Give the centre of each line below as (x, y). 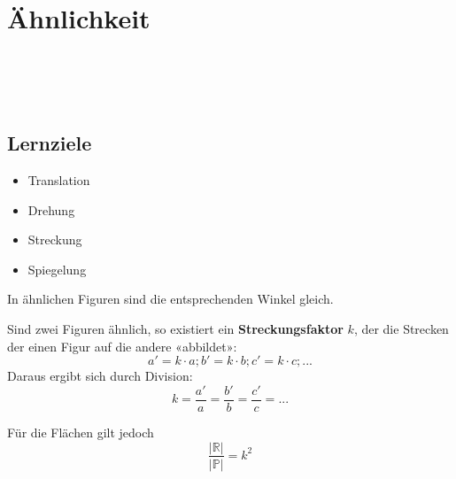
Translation (59, 180)
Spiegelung (57, 269)
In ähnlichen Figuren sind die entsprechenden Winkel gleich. (170, 299)
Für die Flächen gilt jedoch (81, 432)
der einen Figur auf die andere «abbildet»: (122, 346)
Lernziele (50, 143)
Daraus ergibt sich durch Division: (100, 376)
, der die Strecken (401, 329)
